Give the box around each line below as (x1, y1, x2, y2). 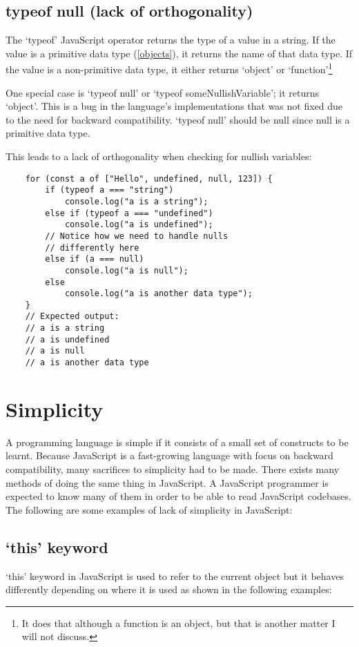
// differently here (45, 242, 139, 253)
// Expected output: (25, 311, 119, 322)
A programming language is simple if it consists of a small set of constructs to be (6, 434, 349, 449)
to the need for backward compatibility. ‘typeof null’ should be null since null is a (6, 112, 350, 126)
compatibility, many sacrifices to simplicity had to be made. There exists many (6, 462, 340, 476)
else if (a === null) (45, 254, 144, 264)
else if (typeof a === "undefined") (45, 208, 213, 218)
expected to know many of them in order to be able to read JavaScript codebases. (6, 489, 351, 503)
